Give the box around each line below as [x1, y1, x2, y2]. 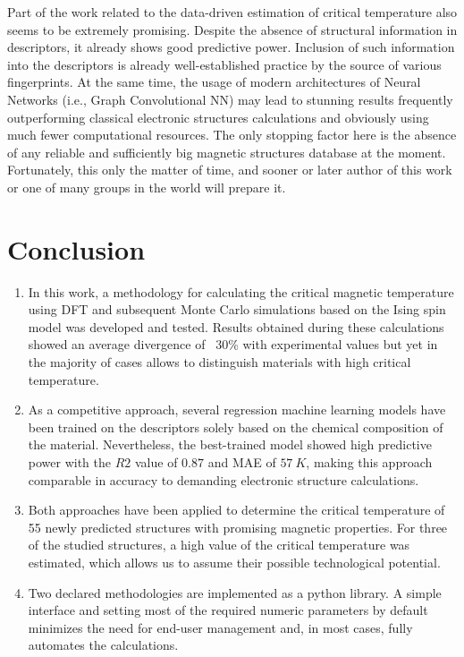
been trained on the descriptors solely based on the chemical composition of [28, 417, 443, 436]
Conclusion [7, 230, 146, 267]
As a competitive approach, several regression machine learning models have [28, 400, 446, 419]
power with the [28, 453, 112, 471]
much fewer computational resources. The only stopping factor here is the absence [7, 125, 457, 144]
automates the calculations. [28, 636, 179, 654]
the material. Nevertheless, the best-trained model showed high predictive [28, 435, 432, 454]
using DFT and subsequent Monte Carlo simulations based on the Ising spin [28, 300, 446, 319]
